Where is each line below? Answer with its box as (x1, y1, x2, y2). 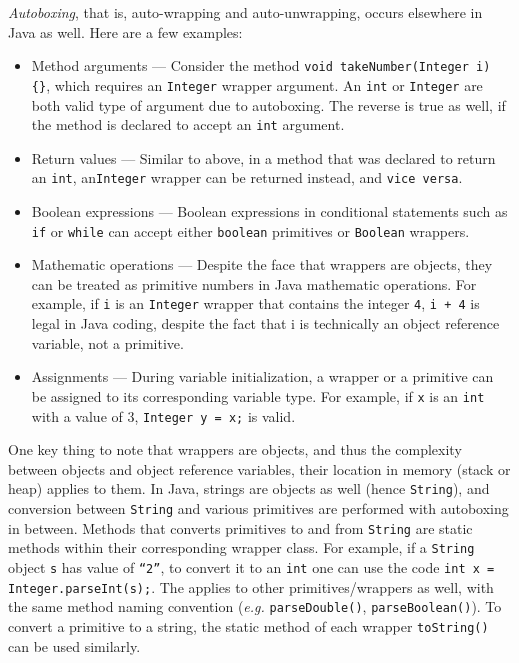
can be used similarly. (8, 635, 141, 656)
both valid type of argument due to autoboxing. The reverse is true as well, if (31, 94, 506, 115)
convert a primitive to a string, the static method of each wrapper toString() (8, 615, 489, 636)
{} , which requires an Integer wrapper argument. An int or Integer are (31, 74, 483, 95)
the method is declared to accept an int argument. (31, 114, 345, 135)
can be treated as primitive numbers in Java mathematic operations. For (31, 273, 477, 294)
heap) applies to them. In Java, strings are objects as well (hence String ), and (8, 478, 490, 499)
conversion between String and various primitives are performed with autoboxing (8, 498, 509, 519)
